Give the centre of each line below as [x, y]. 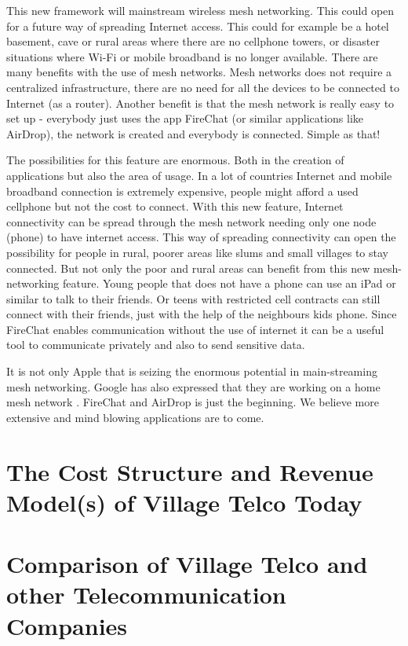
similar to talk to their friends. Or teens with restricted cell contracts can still [193, 298]
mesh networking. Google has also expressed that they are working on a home [193, 386]
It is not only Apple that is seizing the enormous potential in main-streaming [192, 371]
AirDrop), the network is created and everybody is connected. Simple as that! [193, 133]
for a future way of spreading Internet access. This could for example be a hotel [198, 26]
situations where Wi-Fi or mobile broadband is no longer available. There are [192, 56]
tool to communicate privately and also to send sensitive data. [156, 345]
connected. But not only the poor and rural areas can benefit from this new [188, 268]
